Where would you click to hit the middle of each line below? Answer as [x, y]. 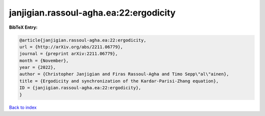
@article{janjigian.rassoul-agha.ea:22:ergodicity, [83, 40]
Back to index [23, 107]
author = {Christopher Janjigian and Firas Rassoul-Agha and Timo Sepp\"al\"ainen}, [124, 74]
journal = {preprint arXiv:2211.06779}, [68, 54]
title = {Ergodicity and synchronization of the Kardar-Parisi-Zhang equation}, [119, 81]
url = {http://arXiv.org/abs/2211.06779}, [71, 47]
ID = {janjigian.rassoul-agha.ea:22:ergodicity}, [80, 88]
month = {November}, [44, 60]
